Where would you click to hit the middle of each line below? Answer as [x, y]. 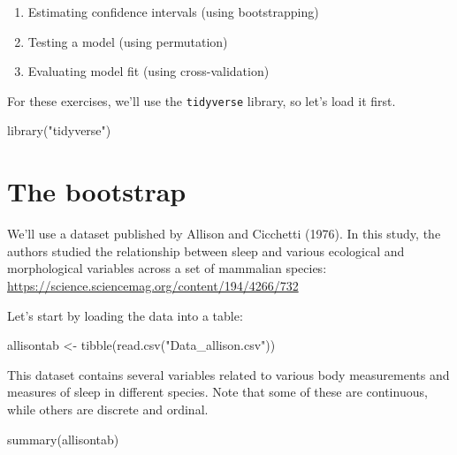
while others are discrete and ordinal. [108, 409]
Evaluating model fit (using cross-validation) [149, 71]
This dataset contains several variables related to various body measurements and [228, 374]
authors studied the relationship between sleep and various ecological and [206, 250]
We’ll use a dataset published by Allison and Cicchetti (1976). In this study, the [224, 234]
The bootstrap [97, 191]
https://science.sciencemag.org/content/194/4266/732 [153, 285]
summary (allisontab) [63, 439]
